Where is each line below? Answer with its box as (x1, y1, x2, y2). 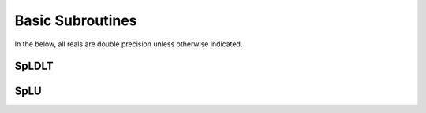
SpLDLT (14, 60, 54, 73)
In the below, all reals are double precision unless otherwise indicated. (14, 39, 243, 49)
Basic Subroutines (14, 12, 137, 29)
